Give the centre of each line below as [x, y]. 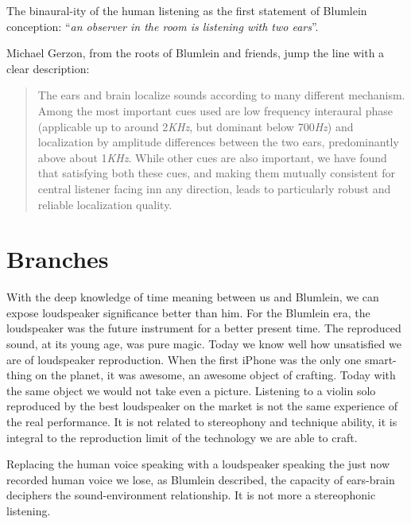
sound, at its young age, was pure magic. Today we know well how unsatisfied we [204, 344]
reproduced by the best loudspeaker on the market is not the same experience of [202, 406]
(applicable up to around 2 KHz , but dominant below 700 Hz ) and [196, 126]
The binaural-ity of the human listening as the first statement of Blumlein [187, 10]
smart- [380, 359]
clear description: [48, 68]
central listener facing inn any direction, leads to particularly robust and [214, 188]
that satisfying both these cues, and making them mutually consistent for [217, 173]
